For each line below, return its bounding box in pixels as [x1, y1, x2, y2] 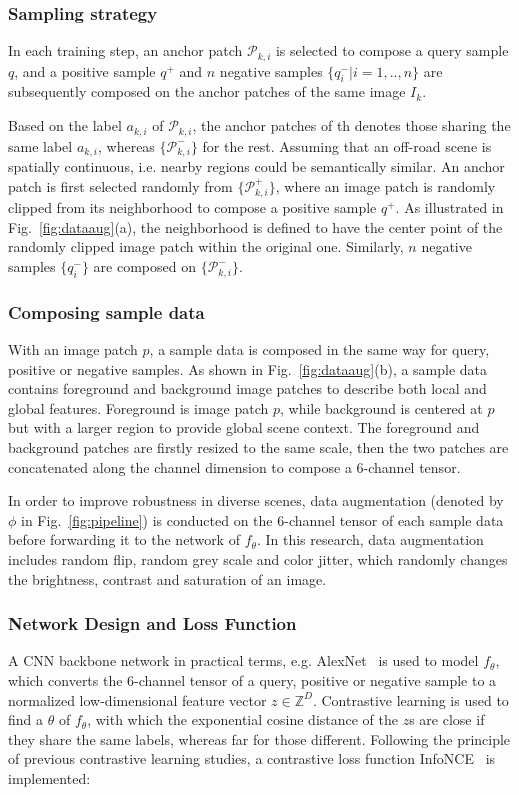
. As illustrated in [395, 197, 504, 218]
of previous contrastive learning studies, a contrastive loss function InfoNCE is [8, 748, 496, 769]
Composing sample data [8, 299, 205, 324]
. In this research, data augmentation [256, 529, 484, 550]
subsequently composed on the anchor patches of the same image [8, 81, 406, 102]
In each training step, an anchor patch [8, 40, 243, 61]
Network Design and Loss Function [8, 611, 297, 636]
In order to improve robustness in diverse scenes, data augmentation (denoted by [8, 490, 504, 511]
